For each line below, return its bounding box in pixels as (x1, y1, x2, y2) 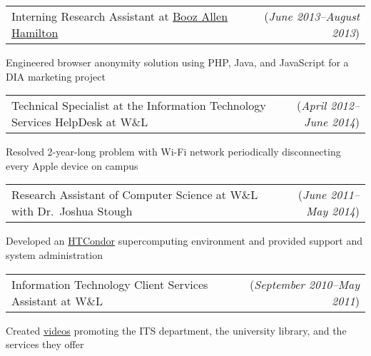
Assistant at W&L (11, 292, 103, 309)
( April (296, 97, 327, 114)
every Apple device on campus (6, 158, 138, 173)
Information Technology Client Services (11, 275, 208, 293)
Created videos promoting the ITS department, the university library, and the (6, 322, 347, 337)
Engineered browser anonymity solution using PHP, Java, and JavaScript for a (6, 55, 349, 69)
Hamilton (11, 24, 59, 41)
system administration (6, 247, 103, 262)
